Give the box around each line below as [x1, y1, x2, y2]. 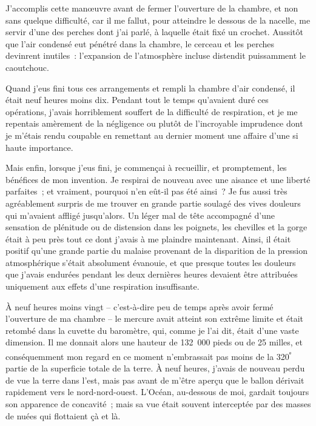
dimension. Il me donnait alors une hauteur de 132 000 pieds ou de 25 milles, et [5, 336, 303, 348]
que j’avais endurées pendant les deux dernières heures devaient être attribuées [5, 268, 298, 281]
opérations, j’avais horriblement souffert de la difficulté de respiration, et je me [5, 105, 298, 118]
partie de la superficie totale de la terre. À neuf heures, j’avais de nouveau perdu [5, 362, 305, 374]
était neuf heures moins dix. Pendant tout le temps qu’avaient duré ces [5, 93, 269, 106]
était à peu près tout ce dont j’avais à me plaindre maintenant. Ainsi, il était [5, 232, 291, 245]
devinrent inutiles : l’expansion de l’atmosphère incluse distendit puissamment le [5, 49, 306, 62]
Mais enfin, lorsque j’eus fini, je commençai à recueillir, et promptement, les [5, 161, 287, 174]
